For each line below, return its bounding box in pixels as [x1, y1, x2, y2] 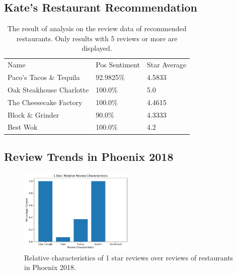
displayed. [82, 43, 112, 53]
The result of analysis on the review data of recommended [7, 23, 187, 34]
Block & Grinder [8, 109, 59, 120]
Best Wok [8, 122, 38, 132]
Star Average [146, 59, 187, 70]
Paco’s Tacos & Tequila [8, 72, 80, 82]
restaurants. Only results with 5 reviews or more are [16, 33, 178, 43]
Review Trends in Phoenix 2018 [4, 148, 174, 164]
